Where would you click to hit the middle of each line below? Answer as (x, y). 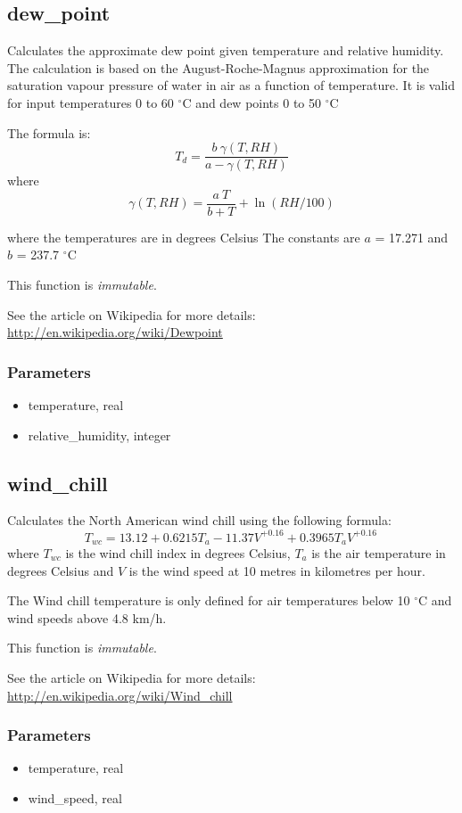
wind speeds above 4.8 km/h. (87, 617)
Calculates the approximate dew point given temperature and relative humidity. (226, 50)
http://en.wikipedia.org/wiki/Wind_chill (120, 695)
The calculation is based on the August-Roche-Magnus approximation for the (219, 67)
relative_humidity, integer (99, 435)
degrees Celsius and (61, 570)
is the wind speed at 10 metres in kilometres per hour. (277, 570)
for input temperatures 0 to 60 (91, 102)
